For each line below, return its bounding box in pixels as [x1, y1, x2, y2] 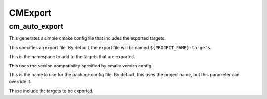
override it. [9, 79, 32, 85]
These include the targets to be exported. [9, 88, 94, 94]
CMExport [9, 7, 52, 18]
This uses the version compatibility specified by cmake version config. [9, 63, 153, 68]
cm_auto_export [9, 22, 64, 31]
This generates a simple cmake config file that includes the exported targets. [9, 35, 166, 41]
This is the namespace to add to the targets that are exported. [9, 54, 135, 60]
